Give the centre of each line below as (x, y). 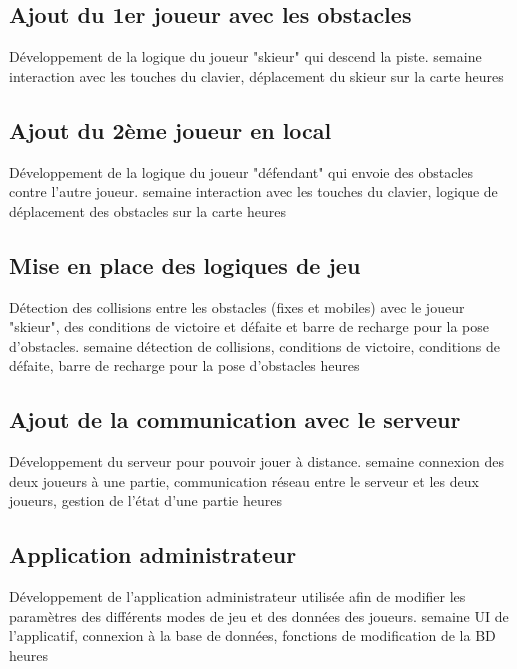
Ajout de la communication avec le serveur (235, 419)
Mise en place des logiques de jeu (185, 264)
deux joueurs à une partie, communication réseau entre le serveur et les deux (244, 480)
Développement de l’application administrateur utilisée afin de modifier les (237, 596)
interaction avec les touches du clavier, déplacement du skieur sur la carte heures (256, 75)
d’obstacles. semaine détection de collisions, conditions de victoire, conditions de (254, 345)
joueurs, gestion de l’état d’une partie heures (145, 500)
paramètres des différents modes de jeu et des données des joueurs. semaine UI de (259, 615)
